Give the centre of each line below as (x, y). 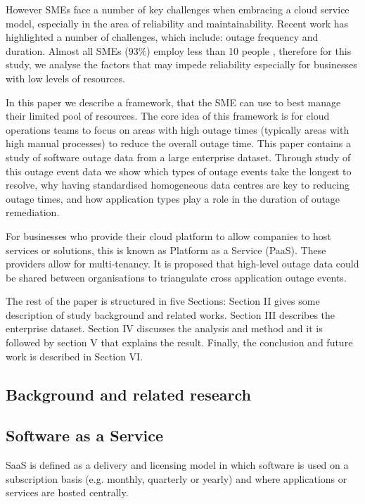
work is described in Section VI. (75, 356)
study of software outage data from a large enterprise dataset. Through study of (178, 157)
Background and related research (128, 394)
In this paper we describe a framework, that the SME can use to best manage (173, 102)
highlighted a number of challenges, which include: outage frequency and (162, 37)
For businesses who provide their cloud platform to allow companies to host (168, 235)
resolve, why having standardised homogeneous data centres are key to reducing (178, 185)
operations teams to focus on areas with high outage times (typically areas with (178, 129)
